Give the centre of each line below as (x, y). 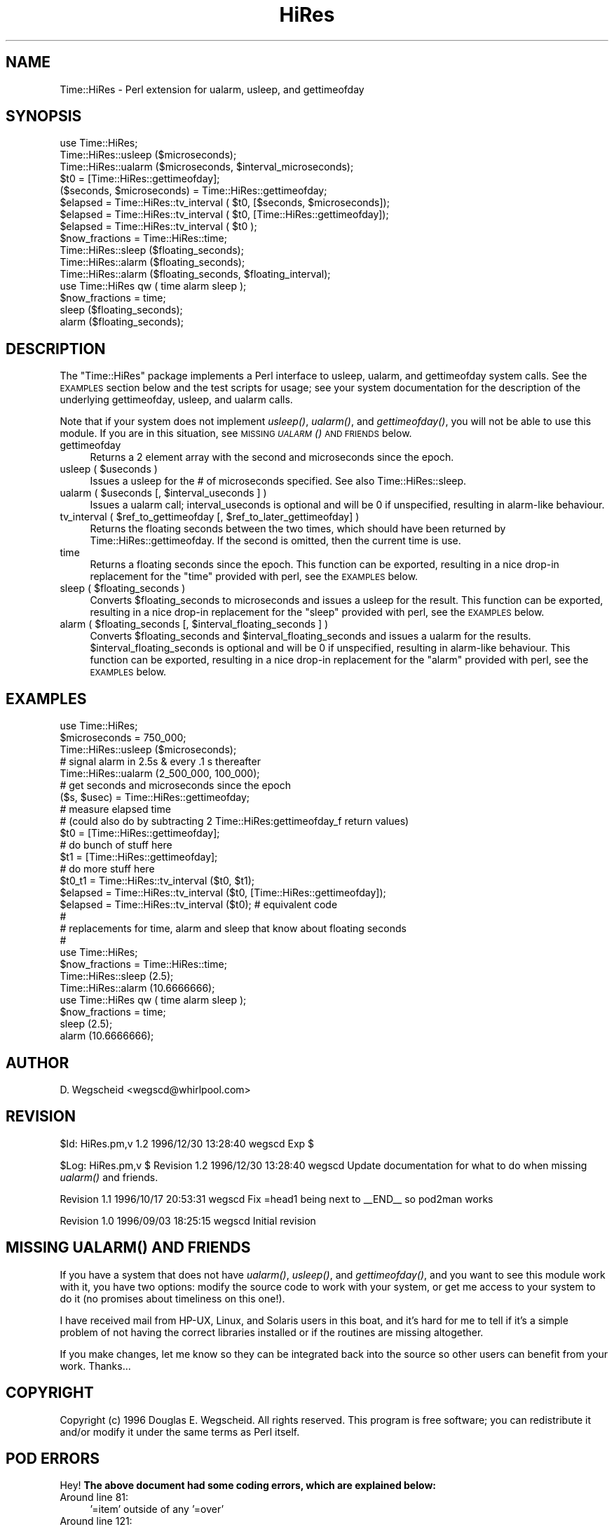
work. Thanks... (95, 1366)
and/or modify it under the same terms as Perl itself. (180, 1432)
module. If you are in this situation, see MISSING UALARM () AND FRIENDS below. (236, 433)
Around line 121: (96, 1521)
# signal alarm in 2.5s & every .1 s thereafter (160, 762)
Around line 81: (94, 1497)
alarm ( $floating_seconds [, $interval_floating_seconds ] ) (194, 624)
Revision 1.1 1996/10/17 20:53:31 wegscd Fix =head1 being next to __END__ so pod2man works (277, 1199)
